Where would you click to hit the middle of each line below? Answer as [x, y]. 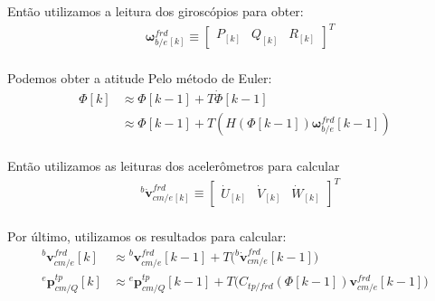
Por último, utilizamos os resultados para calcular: [147, 236]
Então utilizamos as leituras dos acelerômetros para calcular [174, 166]
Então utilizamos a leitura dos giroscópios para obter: [156, 11]
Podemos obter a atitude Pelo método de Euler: [140, 78]
